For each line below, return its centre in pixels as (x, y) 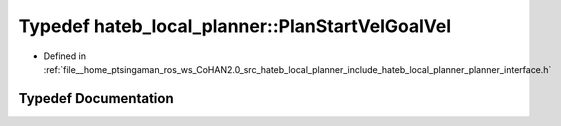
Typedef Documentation (96, 98)
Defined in (65, 56)
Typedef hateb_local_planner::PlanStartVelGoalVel (235, 26)
